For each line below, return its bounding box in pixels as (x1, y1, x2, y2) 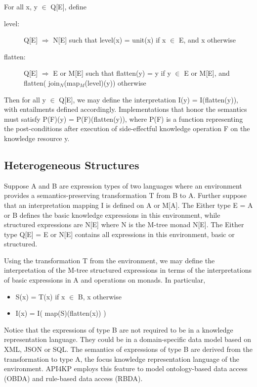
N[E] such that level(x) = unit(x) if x (53, 35, 166, 45)
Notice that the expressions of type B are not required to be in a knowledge (4, 324, 233, 335)
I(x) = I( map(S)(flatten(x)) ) (15, 308, 106, 318)
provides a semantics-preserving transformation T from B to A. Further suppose (4, 190, 247, 200)
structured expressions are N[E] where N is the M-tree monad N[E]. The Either (4, 219, 244, 230)
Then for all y (4, 94, 46, 104)
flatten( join (24, 77, 60, 88)
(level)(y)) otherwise (85, 77, 146, 88)
